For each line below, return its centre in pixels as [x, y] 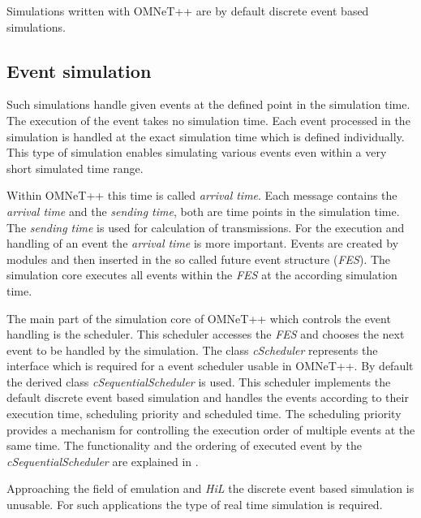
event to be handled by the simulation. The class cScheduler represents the [192, 350]
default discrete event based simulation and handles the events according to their [208, 397]
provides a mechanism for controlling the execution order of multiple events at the [211, 429]
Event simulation [79, 70]
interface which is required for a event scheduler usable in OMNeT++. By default [210, 366]
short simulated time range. [75, 168]
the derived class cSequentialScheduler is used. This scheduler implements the [199, 381]
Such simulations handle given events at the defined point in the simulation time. [208, 104]
